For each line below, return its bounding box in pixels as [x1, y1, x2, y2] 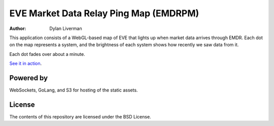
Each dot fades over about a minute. [9, 51, 86, 57]
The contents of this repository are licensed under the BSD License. [9, 113, 152, 119]
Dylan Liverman [49, 25, 82, 31]
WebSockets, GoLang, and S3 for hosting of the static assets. [9, 87, 138, 93]
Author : [9, 25, 26, 31]
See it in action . [9, 60, 42, 67]
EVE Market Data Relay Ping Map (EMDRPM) [9, 8, 199, 19]
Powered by [9, 74, 48, 82]
